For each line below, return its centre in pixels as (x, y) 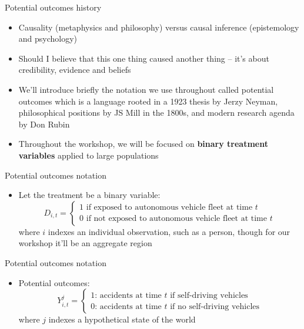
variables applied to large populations (88, 155)
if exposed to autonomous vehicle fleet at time (169, 208)
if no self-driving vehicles (215, 306)
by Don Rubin (44, 124)
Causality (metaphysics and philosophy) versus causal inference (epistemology (159, 27)
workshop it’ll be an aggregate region (85, 243)
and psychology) (48, 38)
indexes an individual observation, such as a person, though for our (169, 231)
